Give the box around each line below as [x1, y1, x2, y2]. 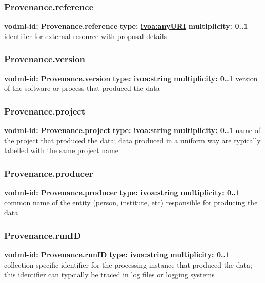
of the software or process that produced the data [4, 83, 160, 93]
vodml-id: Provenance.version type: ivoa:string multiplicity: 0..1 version [4, 72, 258, 83]
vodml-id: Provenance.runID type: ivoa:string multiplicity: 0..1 [4, 249, 230, 260]
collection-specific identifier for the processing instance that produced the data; [4, 259, 252, 270]
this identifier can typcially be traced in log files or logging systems [4, 269, 215, 280]
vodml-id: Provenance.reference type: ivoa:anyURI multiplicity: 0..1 [4, 21, 248, 31]
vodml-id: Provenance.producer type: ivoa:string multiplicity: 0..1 [4, 187, 240, 198]
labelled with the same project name [4, 145, 118, 156]
